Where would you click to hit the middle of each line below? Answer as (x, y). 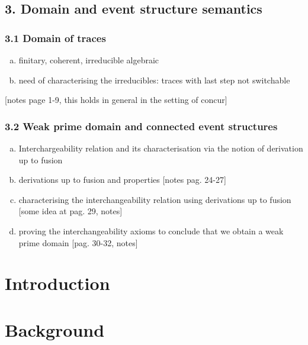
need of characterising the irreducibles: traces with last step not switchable (154, 80)
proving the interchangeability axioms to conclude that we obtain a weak (151, 230)
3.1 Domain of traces (55, 38)
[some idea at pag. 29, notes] (70, 211)
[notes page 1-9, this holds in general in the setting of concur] (116, 100)
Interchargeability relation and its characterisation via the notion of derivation (161, 148)
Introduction (57, 283)
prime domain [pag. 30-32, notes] (78, 242)
